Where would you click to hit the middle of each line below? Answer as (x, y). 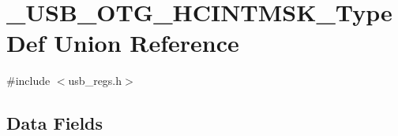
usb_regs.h (95, 81)
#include (28, 81)
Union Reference (146, 43)
